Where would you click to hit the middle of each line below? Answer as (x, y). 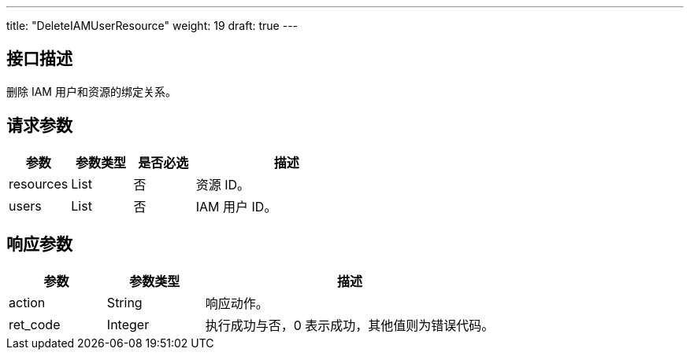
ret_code (35, 324)
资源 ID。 (223, 184)
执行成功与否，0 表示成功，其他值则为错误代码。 (350, 325)
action (27, 302)
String (124, 302)
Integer (128, 324)
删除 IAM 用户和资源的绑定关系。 (91, 91)
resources (39, 184)
